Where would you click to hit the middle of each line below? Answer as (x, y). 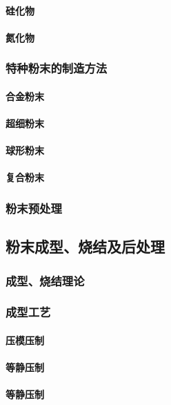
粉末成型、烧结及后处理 (85, 246)
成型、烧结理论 (45, 280)
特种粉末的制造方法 (57, 68)
